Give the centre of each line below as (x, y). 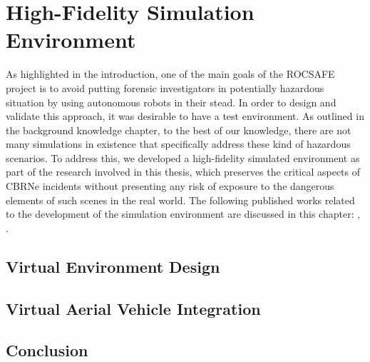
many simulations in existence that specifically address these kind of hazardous (178, 144)
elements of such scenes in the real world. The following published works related (180, 200)
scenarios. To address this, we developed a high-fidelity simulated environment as (183, 157)
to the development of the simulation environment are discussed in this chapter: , (183, 214)
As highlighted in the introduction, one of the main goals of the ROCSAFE (170, 74)
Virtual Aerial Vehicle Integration (133, 308)
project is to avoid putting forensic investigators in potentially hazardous (165, 87)
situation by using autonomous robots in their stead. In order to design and (171, 102)
